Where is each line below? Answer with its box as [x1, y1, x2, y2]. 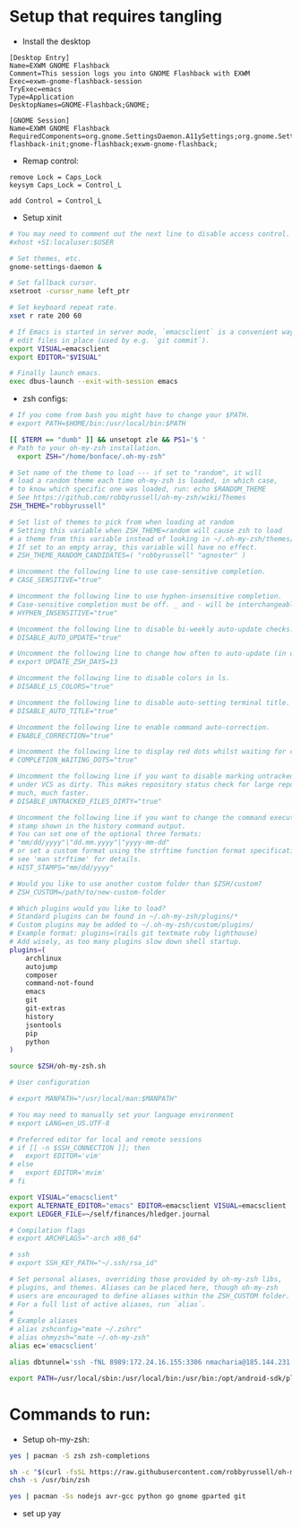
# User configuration [9, 1078, 90, 1087]
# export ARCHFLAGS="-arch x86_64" [9, 1234, 142, 1244]
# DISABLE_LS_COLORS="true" [9, 682, 115, 692]
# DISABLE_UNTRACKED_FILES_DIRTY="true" [9, 797, 163, 806]
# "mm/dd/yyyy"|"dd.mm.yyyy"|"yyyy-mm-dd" [9, 838, 170, 847]
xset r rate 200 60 [9, 311, 82, 320]
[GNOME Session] [9, 116, 70, 125]
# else [9, 1160, 34, 1169]
